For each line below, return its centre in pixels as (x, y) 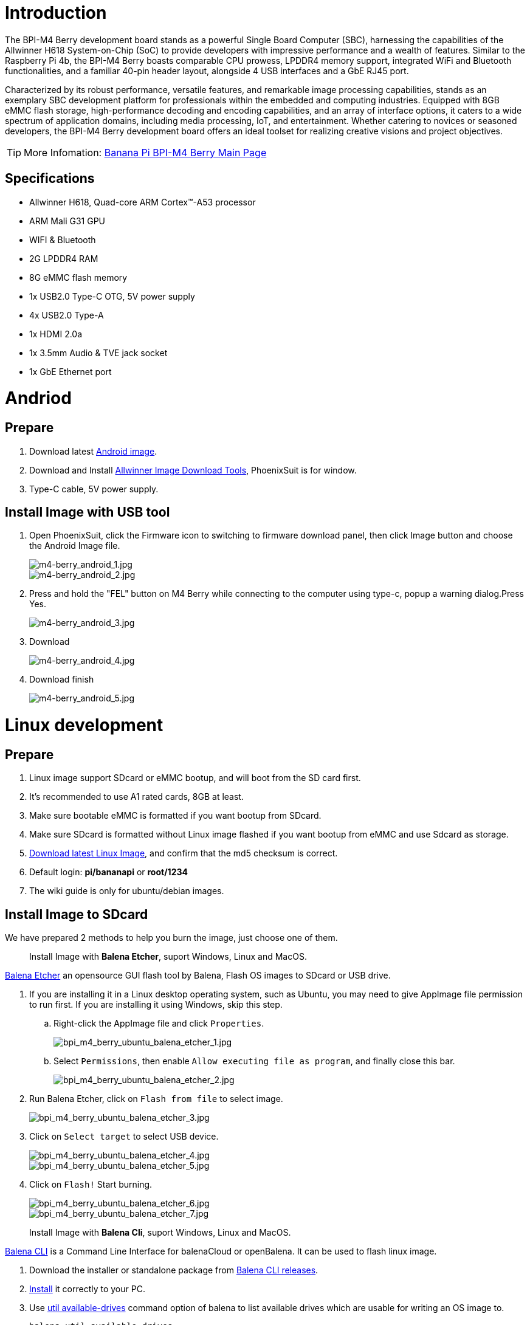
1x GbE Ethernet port (71, 371)
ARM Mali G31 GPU (67, 221)
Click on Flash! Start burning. (91, 1185)
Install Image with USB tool (88, 512)
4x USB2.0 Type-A (67, 315)
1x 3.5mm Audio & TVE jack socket (98, 353)
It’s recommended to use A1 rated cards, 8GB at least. (136, 797)
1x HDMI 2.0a (56, 334)
